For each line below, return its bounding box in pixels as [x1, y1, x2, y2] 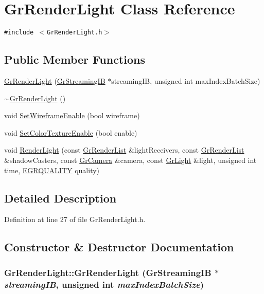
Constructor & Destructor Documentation [4, 239, 234, 255]
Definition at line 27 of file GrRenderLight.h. [4, 214, 146, 225]
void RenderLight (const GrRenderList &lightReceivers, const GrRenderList [4, 144, 244, 155]
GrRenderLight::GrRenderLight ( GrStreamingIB [4, 266, 212, 279]
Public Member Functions [4, 51, 145, 67]
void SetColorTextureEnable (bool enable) [4, 127, 137, 138]
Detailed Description [4, 190, 117, 206]
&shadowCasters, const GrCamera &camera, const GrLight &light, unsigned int [4, 154, 257, 165]
